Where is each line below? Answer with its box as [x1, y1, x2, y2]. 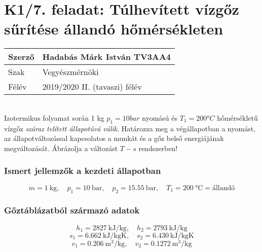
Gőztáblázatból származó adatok [4, 204, 140, 217]
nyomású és [142, 112, 178, 123]
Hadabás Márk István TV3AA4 [42, 51, 171, 63]
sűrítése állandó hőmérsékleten [4, 18, 223, 39]
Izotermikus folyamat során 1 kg [4, 112, 104, 123]
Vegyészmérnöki [42, 66, 99, 78]
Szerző [8, 51, 34, 63]
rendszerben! [138, 142, 178, 153]
